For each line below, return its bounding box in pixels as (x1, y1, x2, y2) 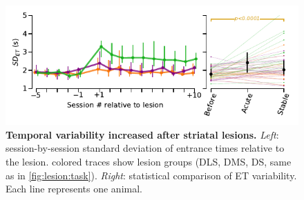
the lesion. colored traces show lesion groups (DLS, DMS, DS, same (6, 154, 292, 168)
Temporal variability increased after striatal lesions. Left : (6, 127, 279, 141)
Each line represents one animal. (6, 181, 142, 196)
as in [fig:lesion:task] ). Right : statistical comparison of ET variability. (6, 168, 297, 182)
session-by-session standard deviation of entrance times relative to (6, 141, 285, 155)
